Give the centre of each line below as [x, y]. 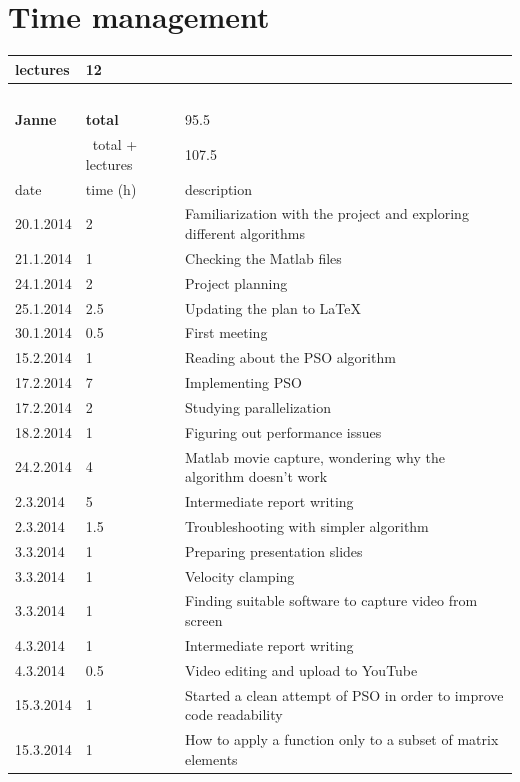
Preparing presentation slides [274, 550]
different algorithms [245, 233]
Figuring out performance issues [283, 431]
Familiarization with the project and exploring [327, 213]
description [219, 188]
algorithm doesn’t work [256, 476]
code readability [234, 714]
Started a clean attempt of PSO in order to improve [344, 694]
